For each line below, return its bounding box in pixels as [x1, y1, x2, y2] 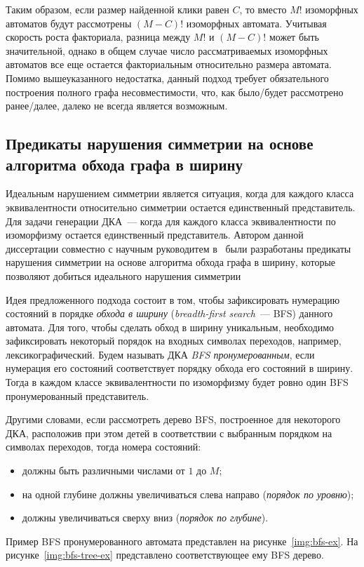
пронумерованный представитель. [6, 388, 149, 403]
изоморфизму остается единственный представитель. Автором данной [6, 227, 304, 242]
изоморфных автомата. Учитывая [186, 15, 327, 30]
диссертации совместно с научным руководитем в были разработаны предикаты [6, 241, 351, 255]
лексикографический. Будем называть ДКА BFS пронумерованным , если [6, 347, 315, 361]
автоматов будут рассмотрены [6, 15, 132, 30]
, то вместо [239, 2, 287, 16]
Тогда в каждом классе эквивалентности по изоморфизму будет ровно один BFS [6, 375, 349, 389]
